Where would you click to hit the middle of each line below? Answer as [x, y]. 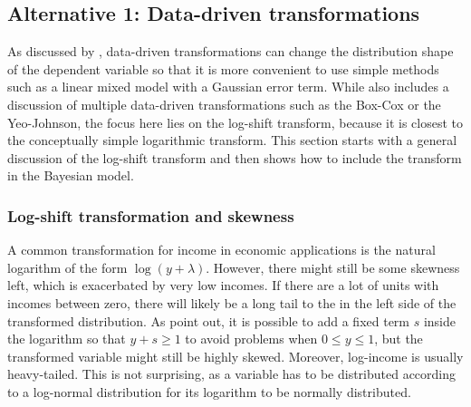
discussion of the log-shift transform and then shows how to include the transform [235, 157]
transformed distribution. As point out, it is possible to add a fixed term [209, 320]
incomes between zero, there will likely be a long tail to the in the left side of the [232, 302]
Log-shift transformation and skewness [151, 215]
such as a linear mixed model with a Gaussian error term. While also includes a [228, 87]
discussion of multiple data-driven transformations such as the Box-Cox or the [224, 104]
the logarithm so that [67, 339]
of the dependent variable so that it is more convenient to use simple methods [223, 68]
